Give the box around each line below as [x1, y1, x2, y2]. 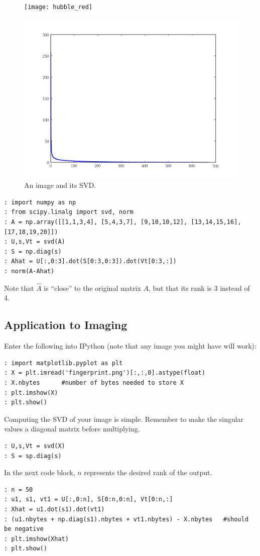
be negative [4, 525, 44, 533]
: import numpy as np [4, 198, 76, 206]
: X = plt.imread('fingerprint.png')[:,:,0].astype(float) [4, 369, 205, 377]
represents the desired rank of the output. [84, 467, 212, 478]
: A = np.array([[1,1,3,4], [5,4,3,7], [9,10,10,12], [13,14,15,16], [4, 218, 241, 226]
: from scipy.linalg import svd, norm [4, 208, 134, 216]
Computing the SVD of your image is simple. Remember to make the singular [4, 413, 244, 424]
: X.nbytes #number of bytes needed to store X [4, 379, 184, 386]
